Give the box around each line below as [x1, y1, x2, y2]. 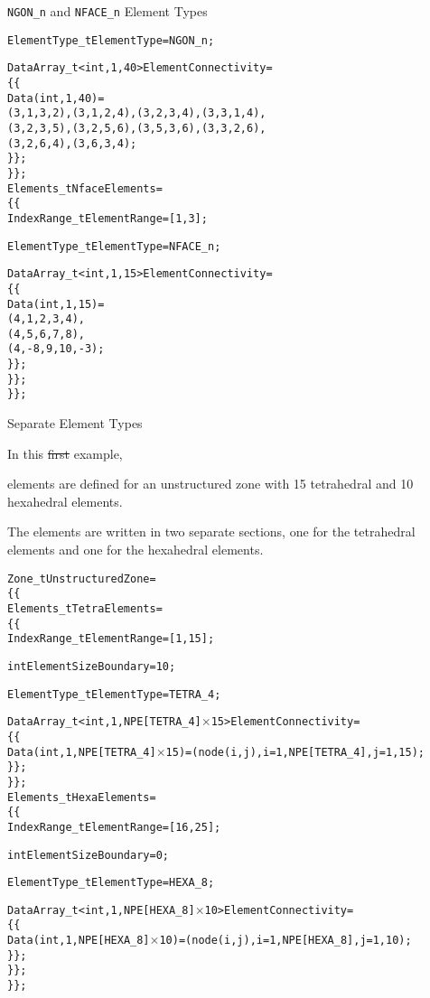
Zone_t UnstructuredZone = [7, 572, 156, 585]
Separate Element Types [7, 414, 143, 433]
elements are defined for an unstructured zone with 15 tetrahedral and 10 [7, 474, 414, 493]
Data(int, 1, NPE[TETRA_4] [7, 745, 156, 759]
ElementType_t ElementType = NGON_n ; [7, 33, 215, 47]
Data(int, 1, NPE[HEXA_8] [7, 934, 150, 947]
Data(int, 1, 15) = [7, 297, 105, 311]
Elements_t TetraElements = [7, 602, 163, 615]
